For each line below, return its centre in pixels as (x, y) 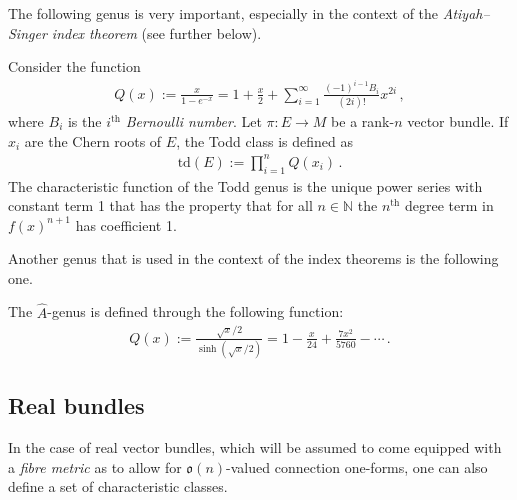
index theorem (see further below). (156, 32)
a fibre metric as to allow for (95, 466)
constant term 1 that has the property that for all (160, 205)
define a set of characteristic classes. (118, 486)
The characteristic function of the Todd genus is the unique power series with (245, 185)
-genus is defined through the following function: (195, 311)
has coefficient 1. (126, 224)
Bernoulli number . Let (193, 121)
